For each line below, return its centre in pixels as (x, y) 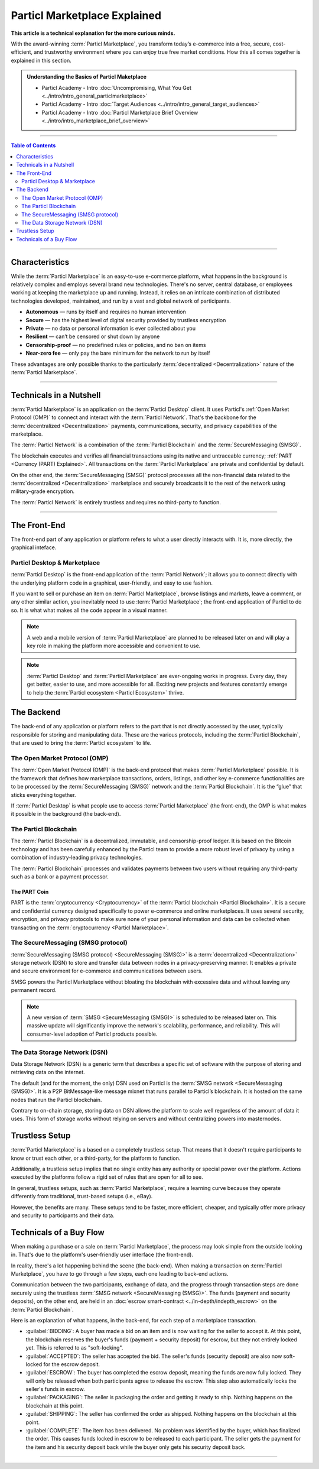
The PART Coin (30, 891)
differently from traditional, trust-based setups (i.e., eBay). (82, 1196)
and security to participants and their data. (63, 1215)
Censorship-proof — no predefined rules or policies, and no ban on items (116, 345)
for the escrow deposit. (72, 1364)
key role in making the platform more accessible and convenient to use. (114, 646)
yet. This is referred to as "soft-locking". (74, 1348)
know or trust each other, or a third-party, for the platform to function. (96, 1158)
